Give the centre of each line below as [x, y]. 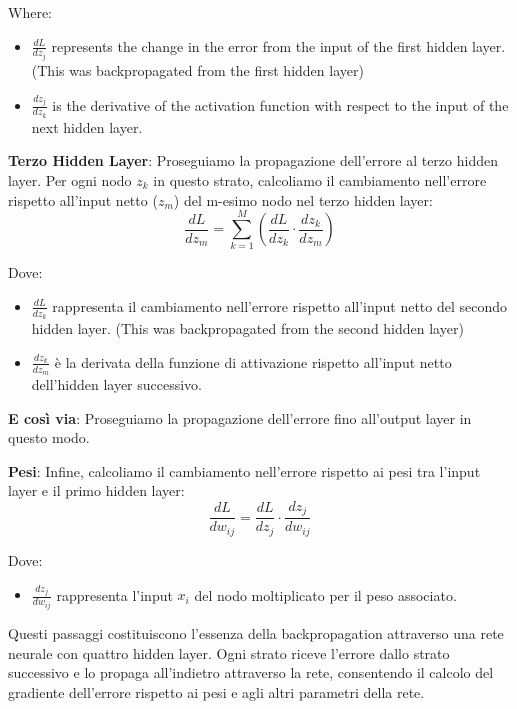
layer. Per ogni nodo [70, 180]
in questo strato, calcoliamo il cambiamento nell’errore [320, 180]
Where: [30, 12]
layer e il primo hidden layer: [96, 490]
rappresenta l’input [114, 594]
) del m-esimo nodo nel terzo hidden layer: [303, 199]
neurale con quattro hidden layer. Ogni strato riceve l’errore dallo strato [229, 652]
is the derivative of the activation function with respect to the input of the [280, 104]
